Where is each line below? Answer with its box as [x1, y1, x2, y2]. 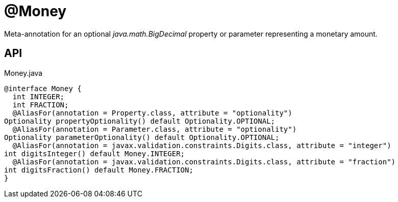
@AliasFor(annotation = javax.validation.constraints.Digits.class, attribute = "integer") [12, 141, 391, 150]
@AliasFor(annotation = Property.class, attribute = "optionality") [12, 108, 292, 117]
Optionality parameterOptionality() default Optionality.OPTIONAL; [4, 133, 280, 141]
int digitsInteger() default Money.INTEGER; [4, 149, 185, 158]
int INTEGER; [12, 92, 65, 101]
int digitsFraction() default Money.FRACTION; [4, 165, 193, 174]
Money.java [4, 68, 43, 77]
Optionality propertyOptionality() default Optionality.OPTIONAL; [4, 117, 276, 125]
